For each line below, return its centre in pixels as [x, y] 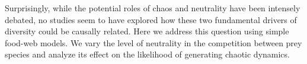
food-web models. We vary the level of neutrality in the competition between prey [153, 42]
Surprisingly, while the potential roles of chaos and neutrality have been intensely [153, 8]
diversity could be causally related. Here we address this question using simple [147, 31]
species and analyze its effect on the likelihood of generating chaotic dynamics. [147, 54]
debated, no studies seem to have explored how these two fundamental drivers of [151, 19]
